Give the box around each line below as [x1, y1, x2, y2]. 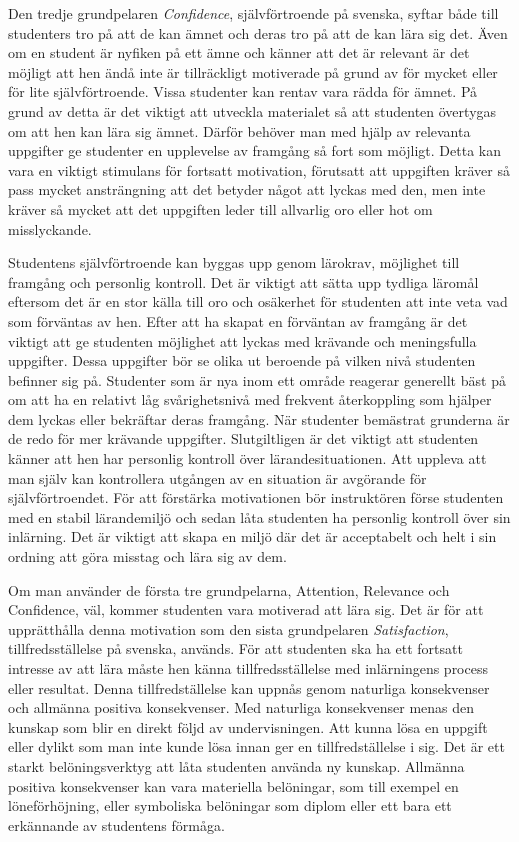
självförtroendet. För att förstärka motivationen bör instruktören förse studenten [8, 487, 504, 508]
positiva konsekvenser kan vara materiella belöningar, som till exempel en [8, 775, 459, 796]
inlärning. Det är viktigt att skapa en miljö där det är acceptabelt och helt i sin [8, 526, 497, 547]
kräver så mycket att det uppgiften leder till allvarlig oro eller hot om [8, 198, 433, 219]
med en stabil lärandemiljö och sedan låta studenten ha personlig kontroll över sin [8, 506, 511, 527]
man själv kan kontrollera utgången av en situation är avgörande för [8, 467, 427, 488]
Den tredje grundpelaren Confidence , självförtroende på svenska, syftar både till [8, 3, 499, 23]
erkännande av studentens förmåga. [8, 814, 225, 835]
